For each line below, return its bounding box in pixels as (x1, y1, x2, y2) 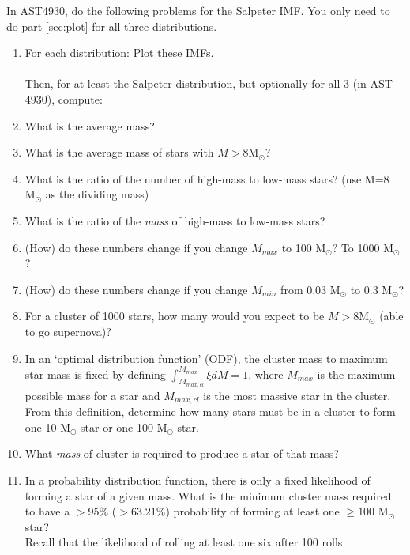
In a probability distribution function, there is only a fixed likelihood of (24, 472, 371, 489)
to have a (24, 503, 70, 519)
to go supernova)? (24, 323, 111, 339)
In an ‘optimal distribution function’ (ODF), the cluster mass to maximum (24, 349, 388, 366)
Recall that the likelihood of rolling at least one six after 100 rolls (24, 534, 343, 550)
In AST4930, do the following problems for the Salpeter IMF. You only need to (6, 2, 390, 18)
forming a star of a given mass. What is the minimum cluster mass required (24, 487, 392, 504)
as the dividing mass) (45, 186, 149, 202)
